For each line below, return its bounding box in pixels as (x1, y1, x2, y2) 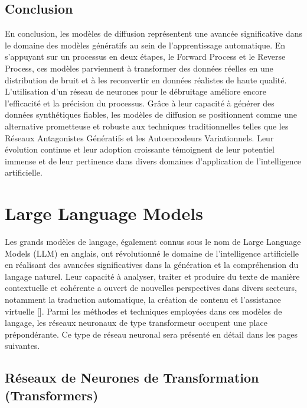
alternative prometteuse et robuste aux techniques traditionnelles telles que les (5, 119, 289, 132)
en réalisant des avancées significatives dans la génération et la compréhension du (5, 258, 299, 271)
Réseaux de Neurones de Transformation (5, 368, 259, 387)
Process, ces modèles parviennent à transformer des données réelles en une (5, 61, 273, 74)
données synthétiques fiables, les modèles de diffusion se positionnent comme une (5, 108, 297, 121)
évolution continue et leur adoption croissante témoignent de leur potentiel (5, 143, 275, 156)
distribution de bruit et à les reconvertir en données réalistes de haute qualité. (5, 73, 287, 86)
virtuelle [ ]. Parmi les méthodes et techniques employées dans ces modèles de (5, 305, 282, 317)
